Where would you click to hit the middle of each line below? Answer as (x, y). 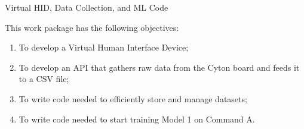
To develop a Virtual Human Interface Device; (104, 47)
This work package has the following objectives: (92, 27)
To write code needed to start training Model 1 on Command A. (137, 119)
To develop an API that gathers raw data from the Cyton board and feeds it (159, 67)
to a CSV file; (44, 79)
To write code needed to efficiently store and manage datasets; (133, 98)
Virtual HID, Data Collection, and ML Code (87, 7)
